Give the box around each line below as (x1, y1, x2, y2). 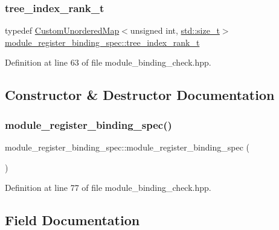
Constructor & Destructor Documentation (5, 85, 275, 104)
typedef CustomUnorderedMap (5, 24, 120, 37)
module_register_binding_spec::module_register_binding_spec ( (5, 141, 249, 153)
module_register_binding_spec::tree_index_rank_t (5, 36, 200, 48)
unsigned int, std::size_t (130, 24, 220, 37)
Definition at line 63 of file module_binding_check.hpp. (5, 56, 211, 69)
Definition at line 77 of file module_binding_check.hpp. (5, 181, 211, 194)
